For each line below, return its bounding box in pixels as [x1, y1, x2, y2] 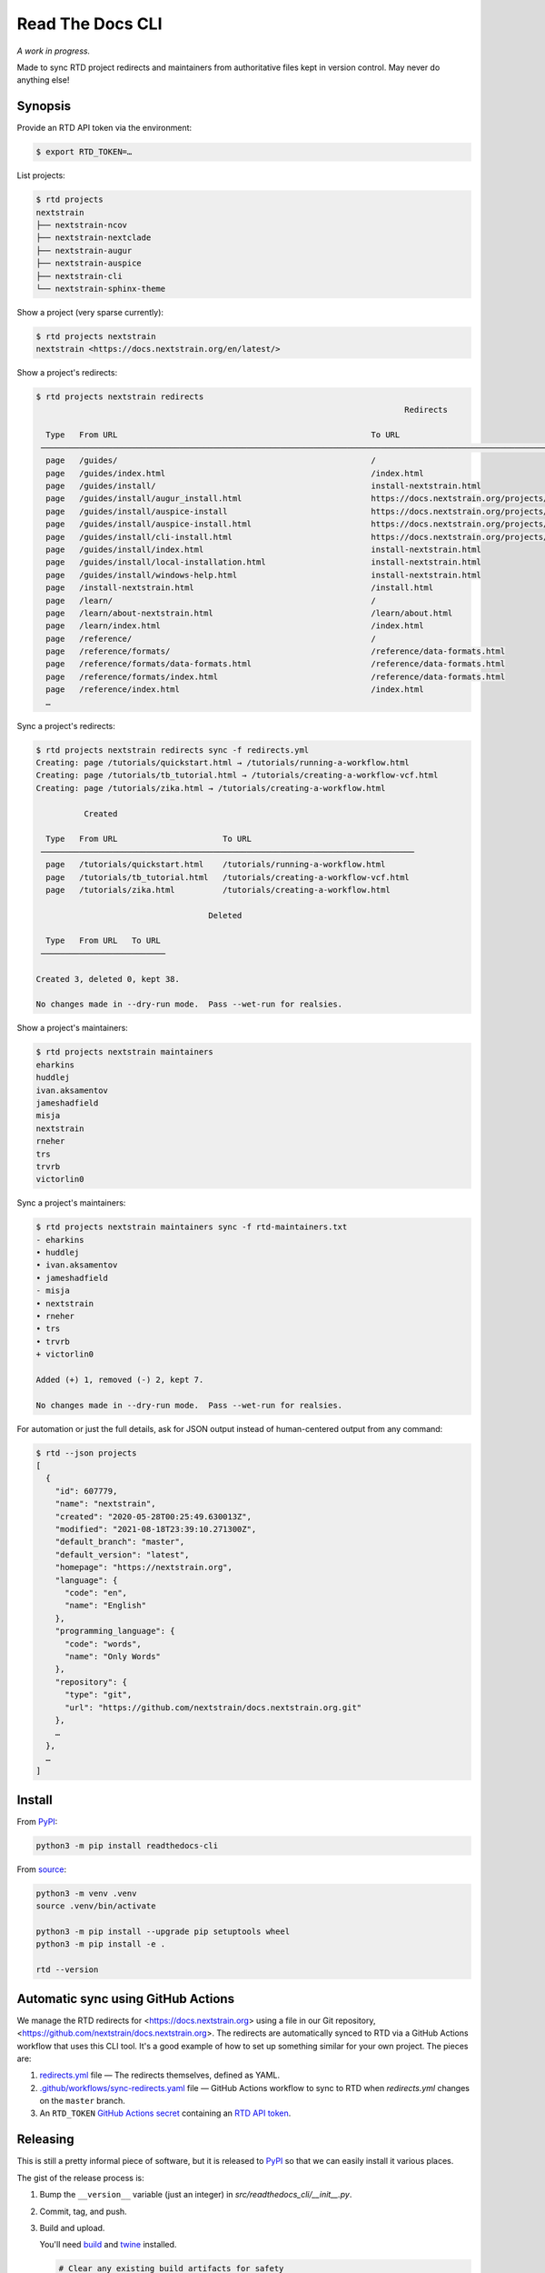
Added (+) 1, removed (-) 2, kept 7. [35, 1374, 204, 1385]
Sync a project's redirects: [16, 720, 115, 731]
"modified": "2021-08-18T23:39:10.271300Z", [54, 1524, 257, 1535]
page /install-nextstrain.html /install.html [45, 583, 434, 593]
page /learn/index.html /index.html [45, 621, 424, 631]
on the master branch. [39, 2096, 126, 2107]
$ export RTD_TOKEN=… [35, 146, 133, 157]
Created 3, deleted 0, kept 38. [35, 974, 181, 984]
